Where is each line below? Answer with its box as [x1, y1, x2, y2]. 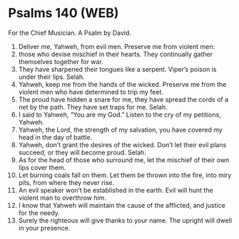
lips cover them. [18, 163, 66, 171]
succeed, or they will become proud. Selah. [18, 148, 147, 156]
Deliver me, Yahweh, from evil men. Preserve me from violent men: [18, 42, 215, 51]
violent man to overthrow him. [18, 193, 106, 202]
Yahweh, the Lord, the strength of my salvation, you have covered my [18, 125, 223, 134]
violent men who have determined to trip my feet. [18, 87, 163, 96]
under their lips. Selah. [18, 73, 85, 81]
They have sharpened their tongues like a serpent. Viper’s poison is [18, 65, 217, 73]
